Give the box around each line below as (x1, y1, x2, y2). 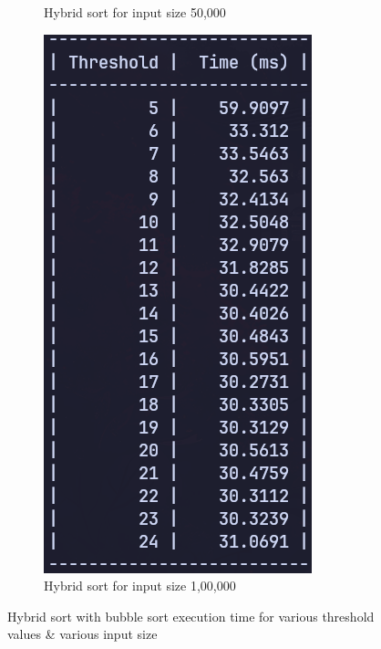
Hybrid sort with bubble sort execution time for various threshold (7, 606, 375, 625)
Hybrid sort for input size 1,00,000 (44, 576, 236, 595)
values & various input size (7, 624, 158, 644)
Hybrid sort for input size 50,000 (44, 3, 226, 21)
